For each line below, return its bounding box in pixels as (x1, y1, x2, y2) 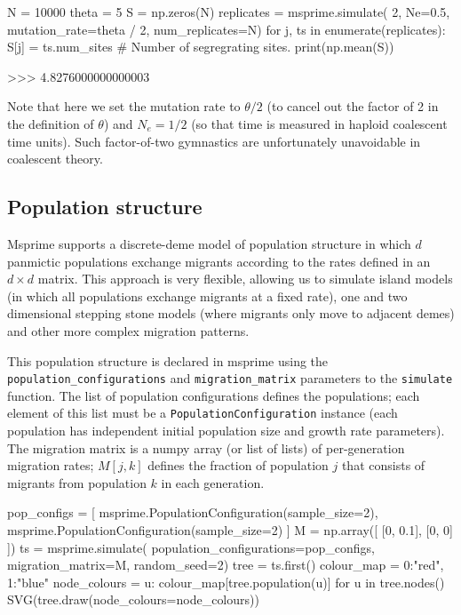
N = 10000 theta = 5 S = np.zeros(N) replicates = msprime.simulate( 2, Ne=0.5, (7, 3, 450, 20)
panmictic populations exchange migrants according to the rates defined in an (7, 252, 431, 270)
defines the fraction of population (147, 456, 329, 475)
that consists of (341, 456, 425, 475)
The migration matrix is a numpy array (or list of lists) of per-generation (7, 438, 405, 457)
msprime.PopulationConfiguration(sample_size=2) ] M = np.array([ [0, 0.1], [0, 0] (7, 520, 453, 539)
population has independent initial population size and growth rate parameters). (7, 421, 445, 440)
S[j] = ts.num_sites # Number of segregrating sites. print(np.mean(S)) (7, 37, 394, 56)
